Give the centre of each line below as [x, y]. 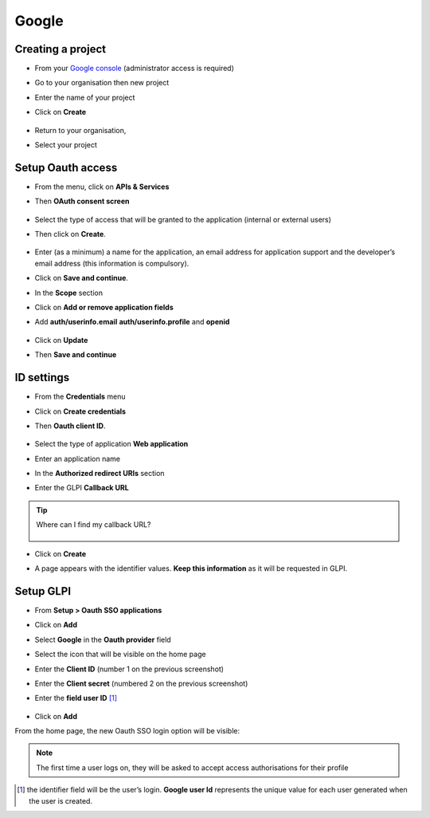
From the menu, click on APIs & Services [102, 187]
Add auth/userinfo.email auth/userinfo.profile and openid [132, 322]
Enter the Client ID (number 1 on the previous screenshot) [129, 669]
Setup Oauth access [66, 167]
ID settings [42, 378]
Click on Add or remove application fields [104, 308]
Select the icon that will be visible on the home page [120, 655]
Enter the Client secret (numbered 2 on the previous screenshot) [141, 683]
